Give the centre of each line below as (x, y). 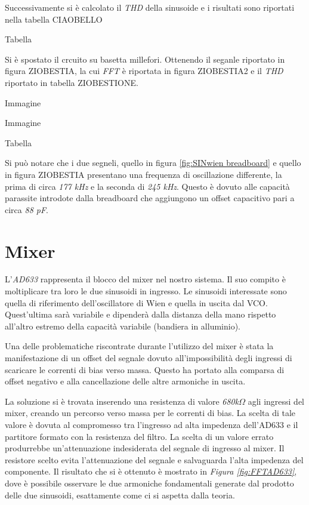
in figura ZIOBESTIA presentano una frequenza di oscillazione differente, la (143, 174)
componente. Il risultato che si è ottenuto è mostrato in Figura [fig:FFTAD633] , (151, 471)
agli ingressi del (276, 401)
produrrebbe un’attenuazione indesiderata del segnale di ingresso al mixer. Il (145, 448)
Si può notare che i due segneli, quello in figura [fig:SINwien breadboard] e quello (153, 163)
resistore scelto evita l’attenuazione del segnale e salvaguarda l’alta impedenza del (154, 459)
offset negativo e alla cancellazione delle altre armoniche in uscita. (125, 381)
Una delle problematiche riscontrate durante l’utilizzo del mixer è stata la (139, 346)
